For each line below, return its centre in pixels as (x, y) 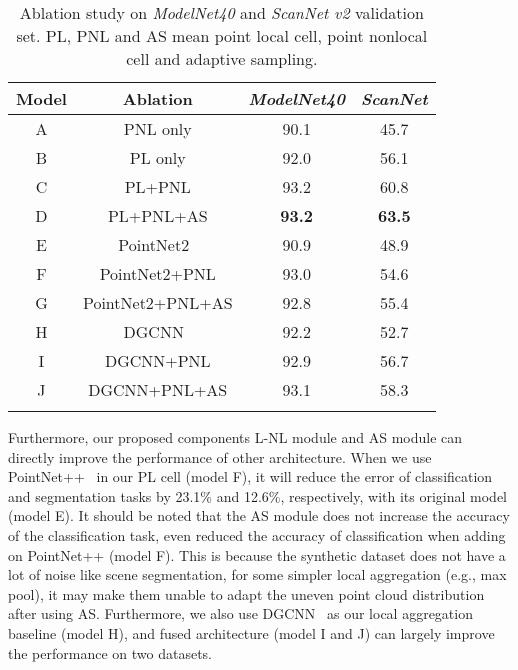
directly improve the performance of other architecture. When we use (220, 456)
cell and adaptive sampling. (222, 58)
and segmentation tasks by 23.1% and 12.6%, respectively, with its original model (258, 495)
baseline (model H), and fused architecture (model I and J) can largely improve (251, 632)
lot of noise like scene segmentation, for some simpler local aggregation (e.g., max (257, 574)
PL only (157, 157)
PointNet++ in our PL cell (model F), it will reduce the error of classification (250, 476)
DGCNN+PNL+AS (158, 389)
